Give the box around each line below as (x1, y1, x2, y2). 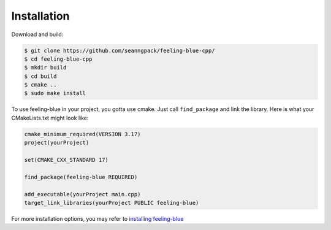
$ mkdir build (24, 64, 67, 71)
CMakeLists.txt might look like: (11, 114, 89, 121)
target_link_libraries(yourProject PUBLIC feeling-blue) (24, 199, 199, 206)
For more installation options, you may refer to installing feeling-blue (11, 215, 184, 222)
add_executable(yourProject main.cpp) (24, 191, 141, 197)
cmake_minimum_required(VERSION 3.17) (24, 131, 141, 137)
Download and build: (11, 31, 64, 38)
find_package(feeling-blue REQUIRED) (24, 174, 138, 180)
